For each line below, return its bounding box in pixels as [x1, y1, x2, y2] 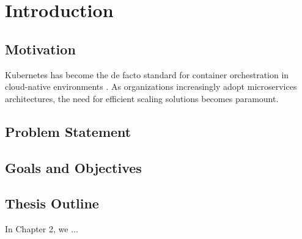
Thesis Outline [5, 194, 99, 213]
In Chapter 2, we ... [5, 222, 78, 235]
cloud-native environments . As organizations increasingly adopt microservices [5, 80, 297, 93]
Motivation [5, 39, 76, 58]
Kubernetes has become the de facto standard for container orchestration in [5, 68, 289, 81]
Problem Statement [5, 122, 131, 141]
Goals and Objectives [5, 158, 142, 177]
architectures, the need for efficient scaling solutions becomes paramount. [5, 92, 279, 105]
